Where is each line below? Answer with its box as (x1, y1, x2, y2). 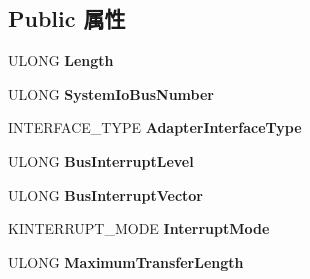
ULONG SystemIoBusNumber (8, 83, 214, 104)
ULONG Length (8, 50, 114, 71)
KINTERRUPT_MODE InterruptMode (8, 218, 270, 239)
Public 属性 (8, 3, 126, 34)
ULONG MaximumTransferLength (8, 251, 244, 272)
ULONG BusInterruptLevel (8, 150, 194, 171)
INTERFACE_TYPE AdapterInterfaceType (8, 117, 302, 138)
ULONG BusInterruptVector (8, 184, 204, 205)
